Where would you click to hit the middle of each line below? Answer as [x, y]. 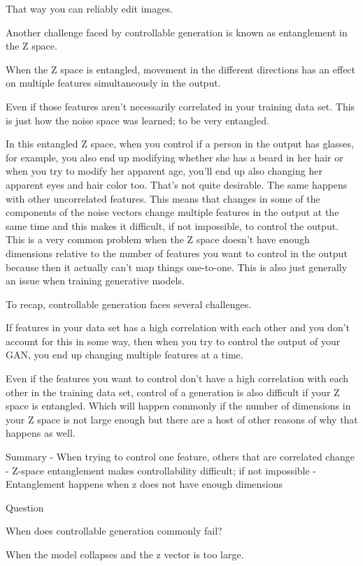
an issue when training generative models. [95, 281]
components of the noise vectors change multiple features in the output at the [172, 212]
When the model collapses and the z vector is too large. [125, 554]
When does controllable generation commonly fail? [114, 531]
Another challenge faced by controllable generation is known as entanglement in [177, 32]
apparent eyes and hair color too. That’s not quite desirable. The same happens [177, 184]
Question [25, 507]
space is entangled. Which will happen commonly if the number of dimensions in [178, 406]
